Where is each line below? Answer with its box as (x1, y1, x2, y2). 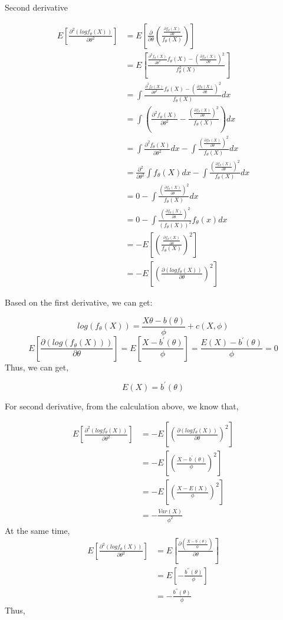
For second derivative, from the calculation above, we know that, (5, 399, 239, 412)
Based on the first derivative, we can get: (5, 296, 153, 308)
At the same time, (5, 524, 70, 536)
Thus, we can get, (5, 360, 69, 373)
